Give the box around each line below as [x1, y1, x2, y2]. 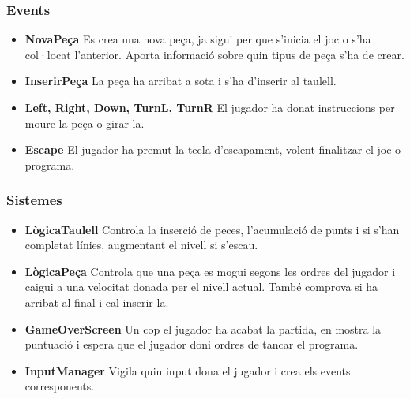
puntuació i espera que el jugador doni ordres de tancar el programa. [24, 336, 359, 352]
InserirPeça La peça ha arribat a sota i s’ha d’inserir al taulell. [24, 73, 337, 89]
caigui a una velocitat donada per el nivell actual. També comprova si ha [24, 278, 378, 295]
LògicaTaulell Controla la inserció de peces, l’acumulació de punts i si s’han [24, 221, 400, 237]
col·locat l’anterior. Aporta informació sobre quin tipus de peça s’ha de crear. [24, 46, 404, 62]
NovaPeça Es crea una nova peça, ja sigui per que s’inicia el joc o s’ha [24, 31, 371, 47]
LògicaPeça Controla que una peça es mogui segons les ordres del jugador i [24, 263, 396, 279]
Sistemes [6, 190, 62, 210]
